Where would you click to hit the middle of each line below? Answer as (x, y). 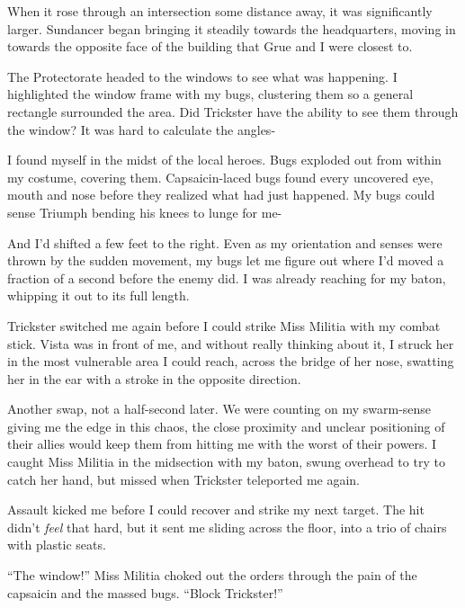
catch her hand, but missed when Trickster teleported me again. (183, 479)
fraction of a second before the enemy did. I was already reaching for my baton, (227, 277)
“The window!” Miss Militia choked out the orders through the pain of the (212, 575)
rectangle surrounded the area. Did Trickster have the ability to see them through (233, 111)
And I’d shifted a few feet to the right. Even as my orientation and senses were (225, 242)
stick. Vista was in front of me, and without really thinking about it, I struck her (231, 343)
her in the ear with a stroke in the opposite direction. (154, 378)
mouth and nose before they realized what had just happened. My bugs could (221, 195)
